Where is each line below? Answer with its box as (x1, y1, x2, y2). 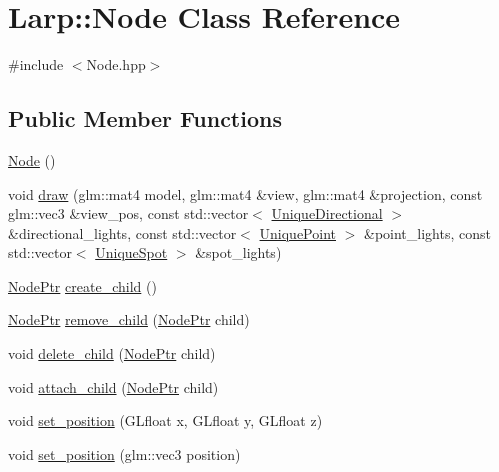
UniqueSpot (95, 242, 168, 263)
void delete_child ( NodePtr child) (8, 343, 216, 364)
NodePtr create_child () (8, 275, 157, 296)
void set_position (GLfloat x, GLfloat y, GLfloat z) (8, 410, 323, 431)
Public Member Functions (8, 103, 282, 134)
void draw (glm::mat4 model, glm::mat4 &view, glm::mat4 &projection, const (8, 183, 483, 204)
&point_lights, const (363, 222, 491, 243)
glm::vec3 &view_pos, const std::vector (8, 203, 249, 224)
